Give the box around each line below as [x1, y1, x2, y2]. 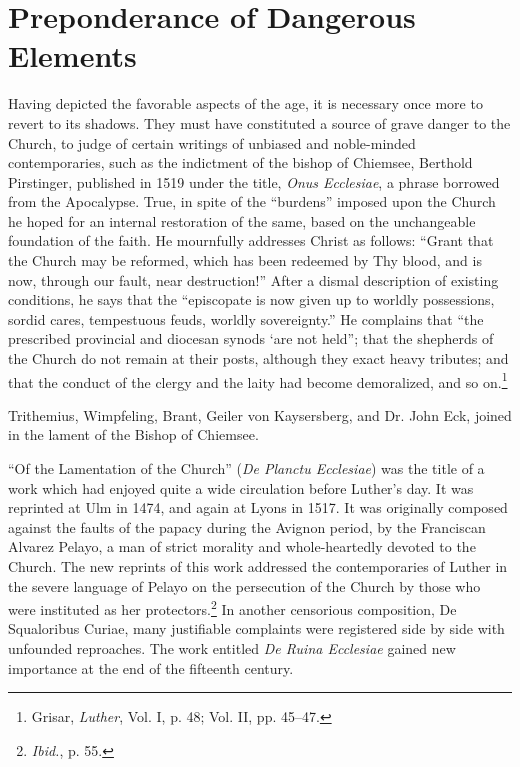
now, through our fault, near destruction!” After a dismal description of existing [8, 269, 499, 290]
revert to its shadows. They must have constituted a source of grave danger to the [8, 112, 511, 133]
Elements [8, 35, 137, 76]
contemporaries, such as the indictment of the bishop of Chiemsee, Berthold [8, 152, 473, 173]
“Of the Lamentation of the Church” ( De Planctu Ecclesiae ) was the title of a [8, 458, 485, 479]
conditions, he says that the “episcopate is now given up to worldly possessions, [8, 289, 495, 310]
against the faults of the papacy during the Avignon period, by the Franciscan [8, 516, 486, 537]
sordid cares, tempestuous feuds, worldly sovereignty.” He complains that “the [8, 308, 484, 329]
